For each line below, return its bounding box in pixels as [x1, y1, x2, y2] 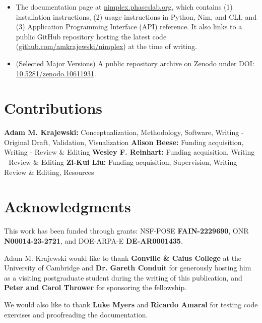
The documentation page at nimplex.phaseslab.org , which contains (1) [16, 2, 233, 12]
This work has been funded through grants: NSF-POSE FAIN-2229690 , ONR [4, 225, 249, 236]
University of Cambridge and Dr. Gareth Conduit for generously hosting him [4, 262, 251, 273]
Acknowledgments [4, 196, 131, 217]
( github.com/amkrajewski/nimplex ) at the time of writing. [16, 41, 197, 52]
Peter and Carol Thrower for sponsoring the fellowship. [4, 282, 187, 293]
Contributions [4, 98, 103, 118]
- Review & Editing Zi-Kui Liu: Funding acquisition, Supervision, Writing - [4, 157, 242, 167]
